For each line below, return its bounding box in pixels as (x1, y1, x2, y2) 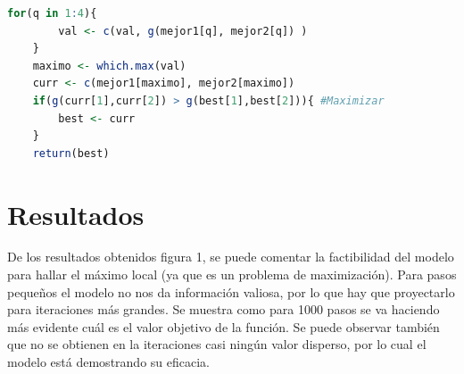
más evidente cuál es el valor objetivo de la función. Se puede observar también (7, 317, 440, 336)
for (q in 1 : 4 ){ (7, 7, 97, 20)
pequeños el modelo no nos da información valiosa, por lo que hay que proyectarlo (7, 282, 455, 301)
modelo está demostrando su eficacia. (7, 353, 210, 371)
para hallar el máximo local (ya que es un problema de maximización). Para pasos (7, 265, 457, 284)
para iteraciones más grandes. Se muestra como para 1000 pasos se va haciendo (7, 300, 440, 319)
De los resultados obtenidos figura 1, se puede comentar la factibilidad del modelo (7, 247, 454, 266)
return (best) (32, 146, 110, 160)
